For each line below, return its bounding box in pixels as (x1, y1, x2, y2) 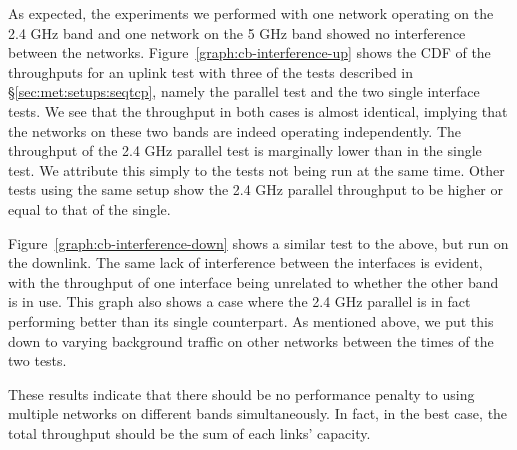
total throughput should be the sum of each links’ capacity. (8, 422, 371, 443)
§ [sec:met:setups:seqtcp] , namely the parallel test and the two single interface (8, 81, 480, 102)
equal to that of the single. (8, 198, 171, 219)
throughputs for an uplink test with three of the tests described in (8, 61, 414, 82)
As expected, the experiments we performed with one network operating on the (8, 3, 494, 23)
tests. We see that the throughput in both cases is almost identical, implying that (8, 100, 508, 121)
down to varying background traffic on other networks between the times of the (8, 330, 494, 351)
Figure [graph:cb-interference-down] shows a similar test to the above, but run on (8, 232, 509, 253)
